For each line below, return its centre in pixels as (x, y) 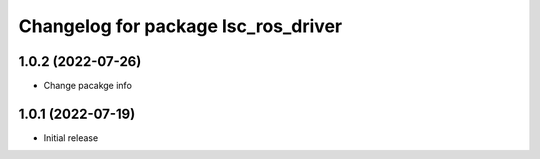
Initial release (71, 137)
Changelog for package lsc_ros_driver (180, 26)
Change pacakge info (87, 86)
